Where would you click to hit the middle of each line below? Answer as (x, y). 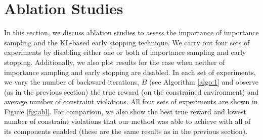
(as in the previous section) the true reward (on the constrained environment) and (131, 91)
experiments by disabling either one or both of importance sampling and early (125, 52)
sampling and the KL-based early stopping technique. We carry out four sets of (127, 42)
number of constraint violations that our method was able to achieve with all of (127, 121)
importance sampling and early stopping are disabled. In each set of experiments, (130, 72)
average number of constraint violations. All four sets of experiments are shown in (131, 101)
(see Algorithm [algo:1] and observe (204, 82)
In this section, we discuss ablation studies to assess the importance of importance (131, 32)
